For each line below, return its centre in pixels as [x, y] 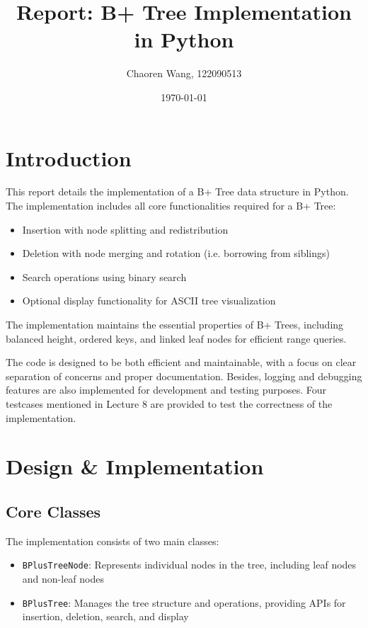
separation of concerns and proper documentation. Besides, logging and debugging [184, 376]
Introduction [69, 158]
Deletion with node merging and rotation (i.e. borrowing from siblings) [176, 253]
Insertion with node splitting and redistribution [125, 229]
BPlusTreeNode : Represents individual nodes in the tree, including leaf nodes [189, 565]
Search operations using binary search [104, 276]
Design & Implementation [135, 466]
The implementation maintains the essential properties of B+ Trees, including [175, 324]
